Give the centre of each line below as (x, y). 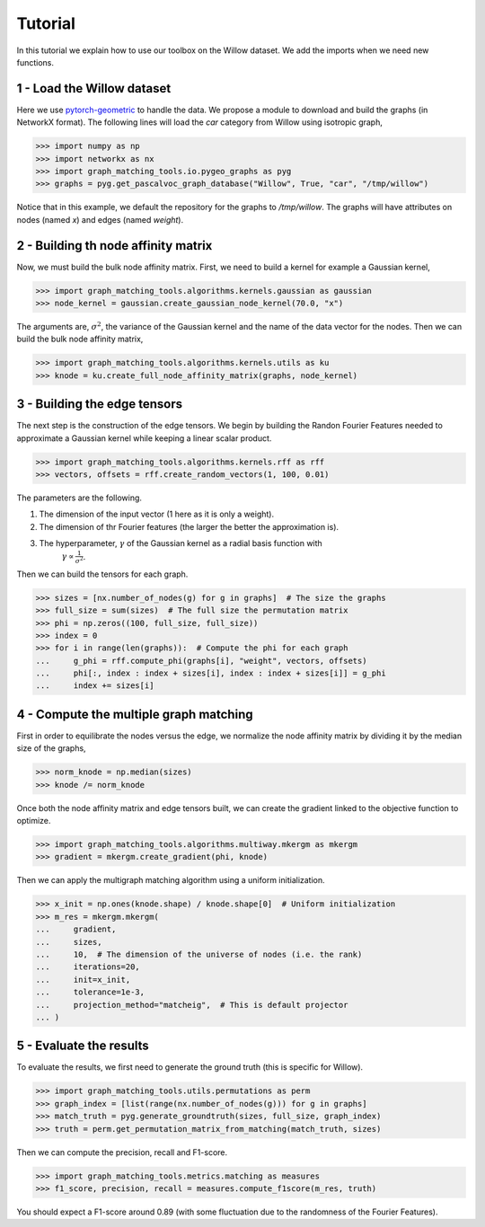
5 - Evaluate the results (83, 1046)
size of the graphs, (51, 748)
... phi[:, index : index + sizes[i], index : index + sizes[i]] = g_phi (211, 673)
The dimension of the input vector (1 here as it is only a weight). (156, 514)
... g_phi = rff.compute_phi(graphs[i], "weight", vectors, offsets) (201, 661)
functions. (35, 62)
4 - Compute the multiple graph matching (135, 714)
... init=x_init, (83, 980)
